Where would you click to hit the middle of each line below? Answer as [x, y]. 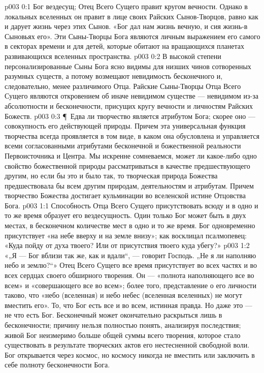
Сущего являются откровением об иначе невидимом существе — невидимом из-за [132, 96]
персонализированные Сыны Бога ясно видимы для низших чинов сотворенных [128, 66]
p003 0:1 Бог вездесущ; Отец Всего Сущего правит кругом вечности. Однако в [126, 6]
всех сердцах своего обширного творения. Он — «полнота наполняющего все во [129, 275]
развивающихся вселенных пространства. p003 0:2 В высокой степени [113, 56]
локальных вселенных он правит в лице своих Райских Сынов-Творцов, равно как [131, 16]
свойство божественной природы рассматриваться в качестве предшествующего [127, 165]
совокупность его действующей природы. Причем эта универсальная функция [125, 126]
